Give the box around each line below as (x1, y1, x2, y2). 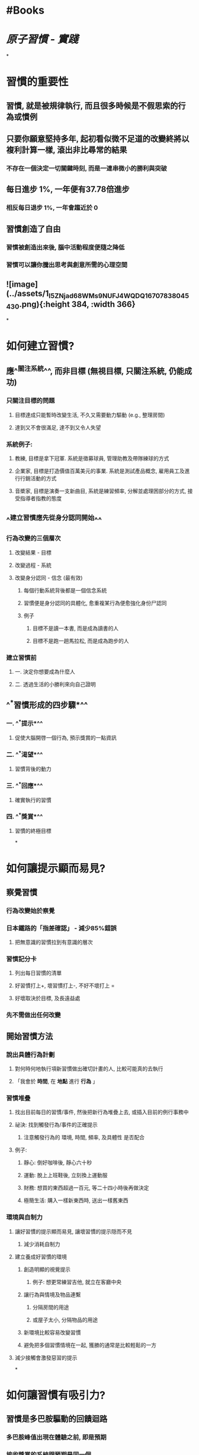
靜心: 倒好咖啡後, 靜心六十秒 (23, 1159, 92, 1166)
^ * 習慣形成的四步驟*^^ (6, 698, 88, 710)
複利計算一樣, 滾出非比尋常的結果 (6, 145, 127, 155)
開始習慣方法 (6, 1031, 53, 1041)
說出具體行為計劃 (6, 1050, 55, 1058)
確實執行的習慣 (14, 796, 52, 803)
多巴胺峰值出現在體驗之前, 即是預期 (6, 1433, 107, 1441)
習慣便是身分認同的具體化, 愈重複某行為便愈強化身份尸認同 (23, 599, 167, 606)
